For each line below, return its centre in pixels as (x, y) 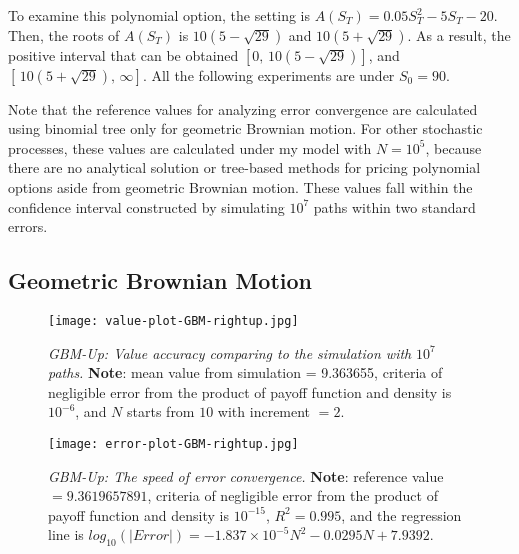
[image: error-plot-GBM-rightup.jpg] (173, 443)
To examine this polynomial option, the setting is (159, 15)
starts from (161, 411)
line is (66, 534)
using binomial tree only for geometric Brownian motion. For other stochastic (245, 128)
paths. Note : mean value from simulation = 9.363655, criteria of (245, 372)
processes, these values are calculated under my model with (190, 147)
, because (453, 147)
